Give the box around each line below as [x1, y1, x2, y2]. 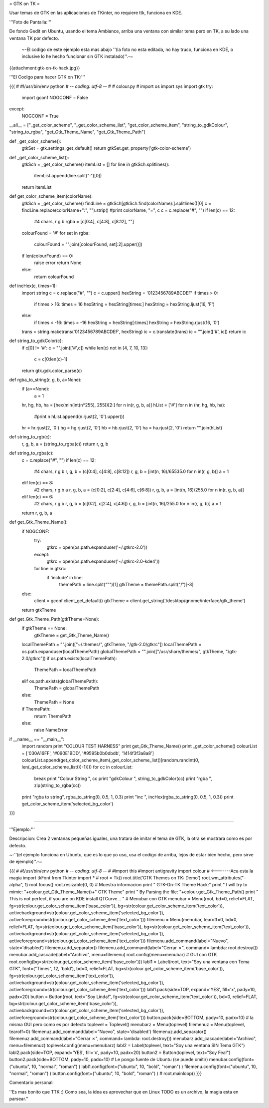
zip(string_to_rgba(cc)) [34, 782, 81, 788]
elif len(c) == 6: [21, 494, 53, 500]
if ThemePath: [21, 706, 51, 712]
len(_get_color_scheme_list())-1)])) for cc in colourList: [21, 764, 133, 770]
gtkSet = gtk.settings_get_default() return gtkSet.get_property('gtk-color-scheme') [21, 145, 191, 151]
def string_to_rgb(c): [9, 434, 51, 440]
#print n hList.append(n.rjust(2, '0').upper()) [34, 413, 125, 419]
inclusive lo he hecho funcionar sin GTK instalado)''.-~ [21, 53, 133, 59]
